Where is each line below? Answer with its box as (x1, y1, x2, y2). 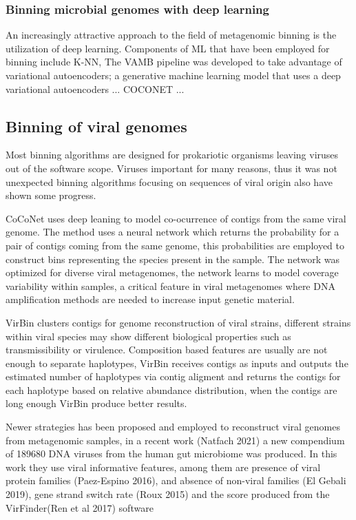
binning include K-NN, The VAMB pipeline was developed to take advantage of (6, 54, 342, 69)
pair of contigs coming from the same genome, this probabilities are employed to (6, 238, 344, 252)
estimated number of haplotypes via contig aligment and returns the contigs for (6, 369, 341, 384)
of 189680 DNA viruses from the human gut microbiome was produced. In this (6, 446, 337, 461)
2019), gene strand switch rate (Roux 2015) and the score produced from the (6, 487, 330, 501)
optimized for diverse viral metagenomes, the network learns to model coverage (6, 265, 339, 280)
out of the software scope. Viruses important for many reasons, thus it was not (6, 160, 337, 175)
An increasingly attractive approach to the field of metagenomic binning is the (6, 28, 337, 42)
